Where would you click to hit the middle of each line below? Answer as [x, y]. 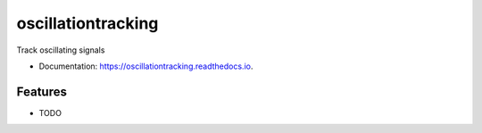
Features [42, 91]
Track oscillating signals [61, 50]
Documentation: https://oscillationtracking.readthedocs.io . [146, 66]
